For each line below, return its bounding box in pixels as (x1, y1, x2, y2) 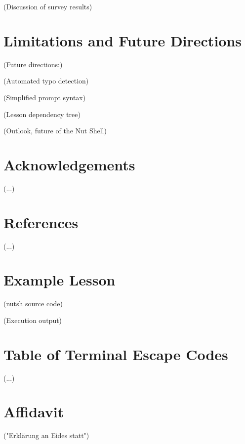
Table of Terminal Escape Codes (3, 344, 228, 364)
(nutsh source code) (3, 298, 63, 309)
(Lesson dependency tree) (3, 109, 81, 119)
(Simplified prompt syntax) (3, 92, 86, 102)
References (3, 212, 79, 232)
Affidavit (3, 402, 64, 422)
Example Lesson (3, 270, 116, 290)
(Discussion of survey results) (3, 1, 92, 11)
